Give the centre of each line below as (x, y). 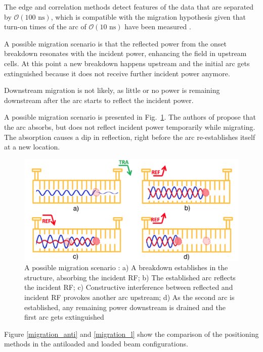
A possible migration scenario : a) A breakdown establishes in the (126, 267)
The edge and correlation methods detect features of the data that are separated (129, 7)
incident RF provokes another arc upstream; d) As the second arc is (129, 297)
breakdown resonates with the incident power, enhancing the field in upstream (125, 53)
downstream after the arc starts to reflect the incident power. (99, 100)
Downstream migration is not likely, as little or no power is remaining (112, 90)
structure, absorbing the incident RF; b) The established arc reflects (130, 277)
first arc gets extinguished (64, 317)
